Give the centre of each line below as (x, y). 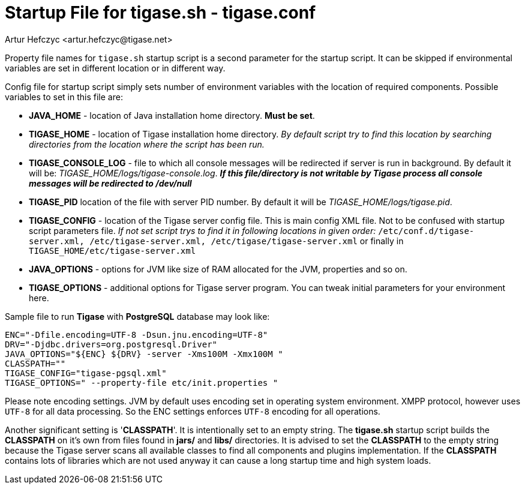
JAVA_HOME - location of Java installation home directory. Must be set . (172, 115)
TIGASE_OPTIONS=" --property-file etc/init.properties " (142, 382)
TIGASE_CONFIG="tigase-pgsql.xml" (86, 373)
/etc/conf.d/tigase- (426, 231)
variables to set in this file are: (64, 97)
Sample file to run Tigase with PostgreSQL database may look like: (137, 316)
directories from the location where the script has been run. (147, 144)
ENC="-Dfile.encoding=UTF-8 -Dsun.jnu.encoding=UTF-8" (136, 334)
